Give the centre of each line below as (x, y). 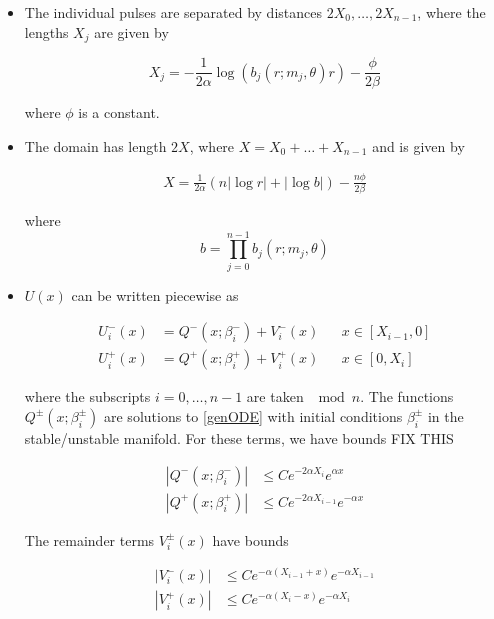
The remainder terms (89, 539)
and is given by (418, 145)
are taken (275, 396)
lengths (46, 31)
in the (445, 415)
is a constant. (119, 112)
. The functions (407, 396)
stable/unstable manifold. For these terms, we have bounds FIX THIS (239, 437)
